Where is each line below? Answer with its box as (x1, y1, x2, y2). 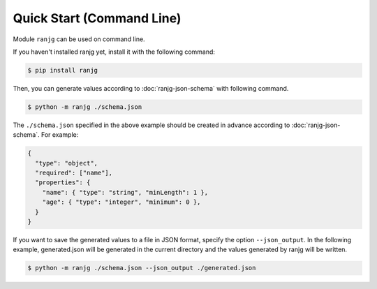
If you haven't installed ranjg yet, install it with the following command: (13, 47, 216, 56)
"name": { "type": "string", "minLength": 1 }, (42, 188, 209, 196)
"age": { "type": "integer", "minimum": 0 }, (42, 198, 201, 206)
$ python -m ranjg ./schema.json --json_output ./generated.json (27, 264, 256, 272)
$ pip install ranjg (27, 66, 98, 74)
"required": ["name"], (35, 169, 113, 177)
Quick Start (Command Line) (13, 10, 182, 26)
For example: (40, 131, 79, 139)
